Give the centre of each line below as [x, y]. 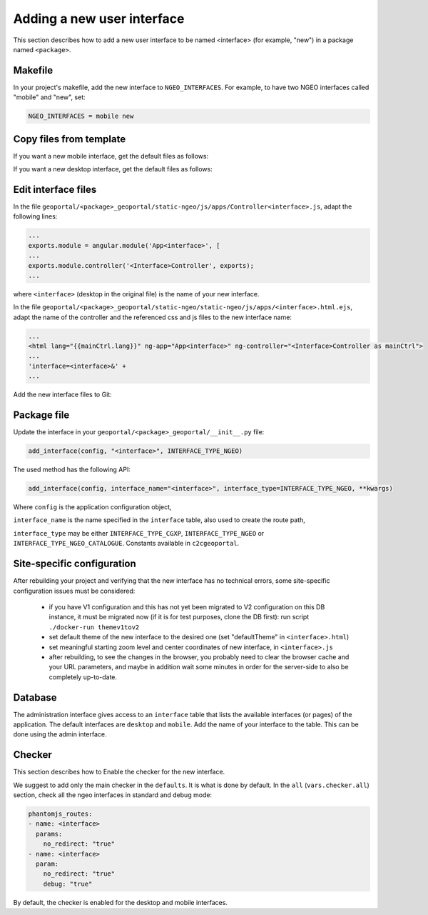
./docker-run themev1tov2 [94, 627]
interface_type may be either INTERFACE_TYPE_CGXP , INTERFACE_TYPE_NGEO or [139, 533]
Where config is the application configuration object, [92, 507]
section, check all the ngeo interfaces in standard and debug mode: [113, 795]
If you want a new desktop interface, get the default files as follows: [113, 169]
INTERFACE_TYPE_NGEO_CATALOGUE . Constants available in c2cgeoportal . [126, 544]
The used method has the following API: [72, 470]
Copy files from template [70, 139]
